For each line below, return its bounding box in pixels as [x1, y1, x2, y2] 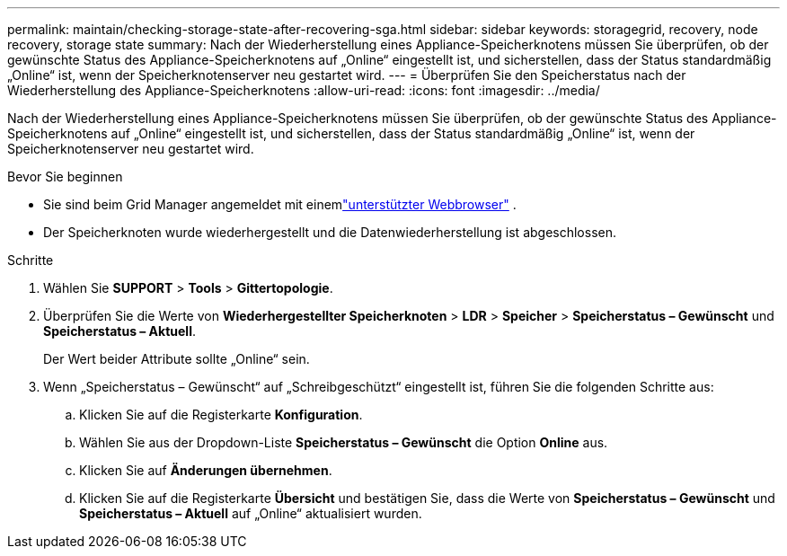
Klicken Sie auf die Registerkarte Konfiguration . [79, 407, 363, 422]
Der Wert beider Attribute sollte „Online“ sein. [43, 351, 310, 366]
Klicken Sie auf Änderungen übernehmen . [79, 463, 332, 478]
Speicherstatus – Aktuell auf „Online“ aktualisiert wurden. [79, 506, 422, 521]
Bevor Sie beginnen [7, 169, 123, 184]
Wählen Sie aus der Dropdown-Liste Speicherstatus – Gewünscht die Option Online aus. [79, 435, 608, 450]
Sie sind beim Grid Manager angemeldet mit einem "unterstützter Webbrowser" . [43, 197, 517, 212]
